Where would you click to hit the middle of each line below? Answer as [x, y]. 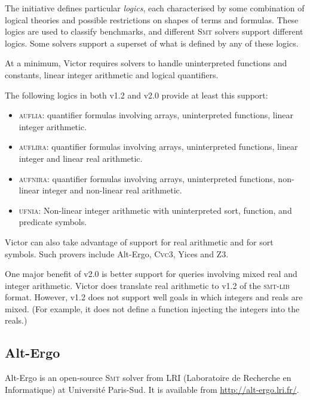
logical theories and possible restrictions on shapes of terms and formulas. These [152, 19]
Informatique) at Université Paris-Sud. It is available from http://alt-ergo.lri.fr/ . [152, 389]
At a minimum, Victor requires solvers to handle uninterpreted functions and [146, 63]
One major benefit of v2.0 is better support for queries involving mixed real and [151, 274]
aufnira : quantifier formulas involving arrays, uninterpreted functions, [147, 178]
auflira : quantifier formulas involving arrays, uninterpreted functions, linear [158, 147]
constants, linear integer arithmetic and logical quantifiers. [112, 74]
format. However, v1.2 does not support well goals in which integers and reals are [154, 297]
